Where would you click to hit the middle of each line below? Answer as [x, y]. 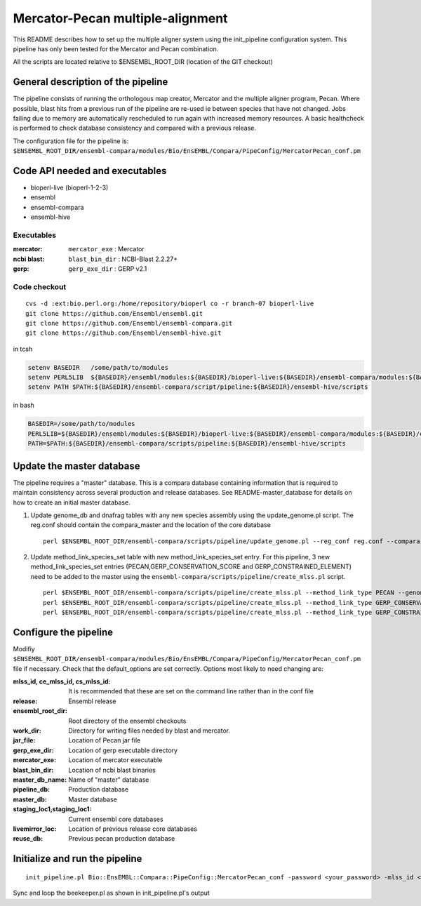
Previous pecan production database [122, 839]
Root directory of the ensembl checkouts [127, 721]
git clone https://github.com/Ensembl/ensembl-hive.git [123, 333]
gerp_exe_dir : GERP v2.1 [108, 269]
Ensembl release [92, 701]
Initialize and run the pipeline [78, 859]
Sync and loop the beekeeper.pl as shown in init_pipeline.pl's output [111, 893]
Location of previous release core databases [133, 829]
